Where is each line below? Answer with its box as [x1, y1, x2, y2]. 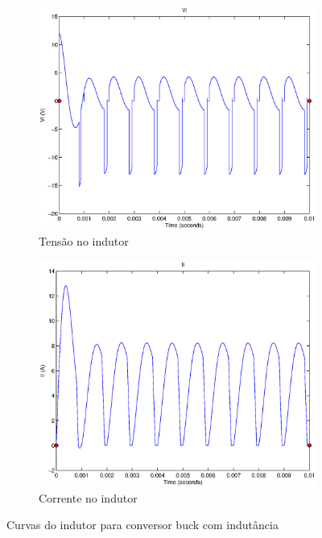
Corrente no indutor [39, 489, 138, 506]
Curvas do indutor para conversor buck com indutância [6, 516, 279, 533]
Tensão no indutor [39, 233, 129, 250]
